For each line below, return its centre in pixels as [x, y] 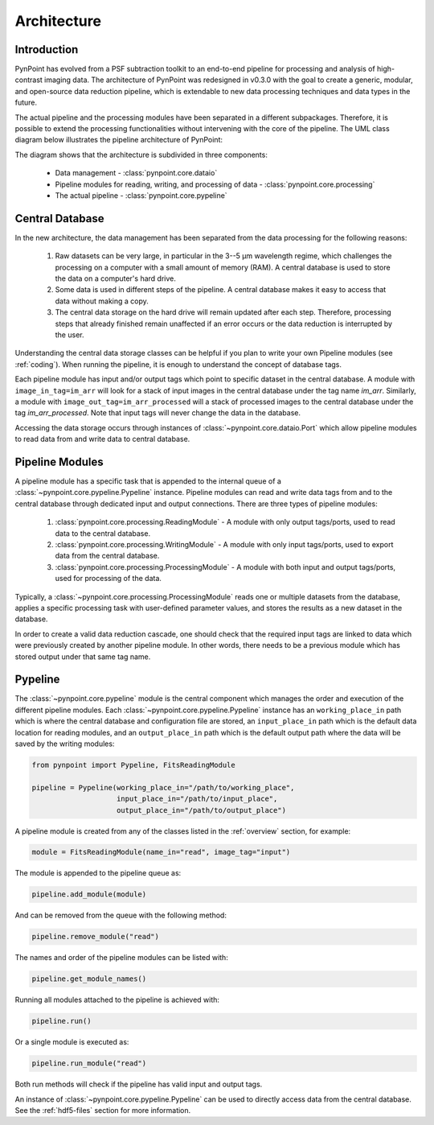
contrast [29, 80]
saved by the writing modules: [65, 744]
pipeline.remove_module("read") [96, 937]
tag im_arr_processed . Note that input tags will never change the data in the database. [158, 413]
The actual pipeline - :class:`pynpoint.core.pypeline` [141, 195]
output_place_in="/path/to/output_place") [202, 810]
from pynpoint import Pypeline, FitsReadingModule [134, 765]
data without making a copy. [102, 301]
